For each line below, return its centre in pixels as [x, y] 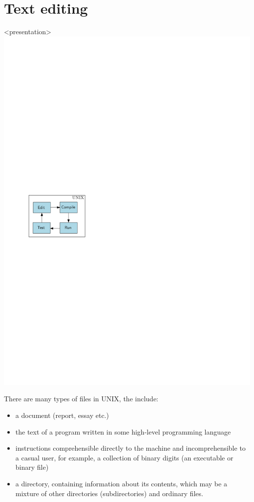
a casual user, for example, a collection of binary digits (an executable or [124, 457]
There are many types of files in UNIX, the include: [81, 399]
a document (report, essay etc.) [62, 415]
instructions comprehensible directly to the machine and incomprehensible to [130, 448]
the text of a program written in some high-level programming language [123, 431]
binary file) [32, 467]
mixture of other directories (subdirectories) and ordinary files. [109, 493]
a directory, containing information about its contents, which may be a [121, 483]
